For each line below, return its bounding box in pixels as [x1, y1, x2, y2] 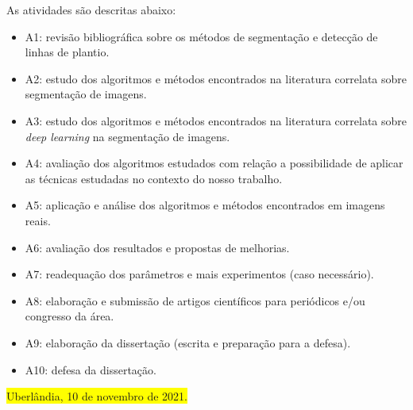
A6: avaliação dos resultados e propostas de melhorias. [25, 239, 290, 255]
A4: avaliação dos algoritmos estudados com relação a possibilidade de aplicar [25, 155, 403, 171]
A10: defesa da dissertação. [25, 361, 156, 377]
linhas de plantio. [25, 44, 110, 60]
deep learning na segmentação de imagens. [25, 128, 230, 144]
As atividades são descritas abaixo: [6, 2, 176, 17]
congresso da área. [25, 308, 114, 324]
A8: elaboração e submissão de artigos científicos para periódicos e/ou [25, 292, 365, 308]
